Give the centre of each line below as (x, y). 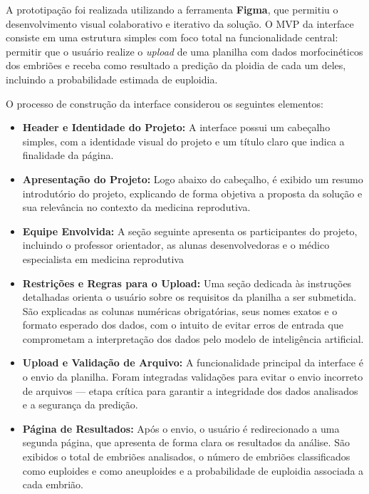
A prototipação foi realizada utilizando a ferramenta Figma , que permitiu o (172, 9)
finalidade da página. (68, 155)
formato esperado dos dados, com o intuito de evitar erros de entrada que (183, 325)
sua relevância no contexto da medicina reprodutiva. (136, 207)
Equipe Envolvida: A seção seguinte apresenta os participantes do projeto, (190, 231)
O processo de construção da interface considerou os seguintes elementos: (165, 103)
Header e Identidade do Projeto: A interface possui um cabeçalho (176, 127)
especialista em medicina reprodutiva (103, 258)
